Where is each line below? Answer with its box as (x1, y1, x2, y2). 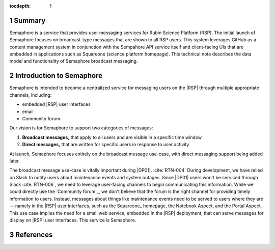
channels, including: (9, 92, 52, 98)
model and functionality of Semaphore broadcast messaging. (9, 58, 138, 64)
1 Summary (9, 16, 46, 25)
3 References (9, 230, 53, 239)
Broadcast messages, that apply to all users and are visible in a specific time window (22, 134, 202, 140)
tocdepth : (9, 3, 31, 9)
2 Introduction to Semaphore (9, 71, 103, 80)
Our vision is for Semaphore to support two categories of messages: (9, 125, 153, 131)
